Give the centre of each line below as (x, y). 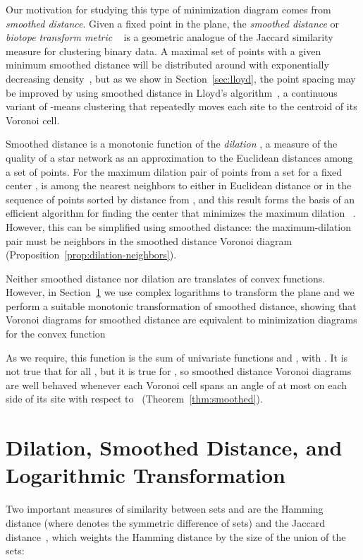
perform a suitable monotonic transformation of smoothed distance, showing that (181, 305)
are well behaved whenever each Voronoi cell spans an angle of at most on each (177, 385)
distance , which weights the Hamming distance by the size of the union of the (176, 536)
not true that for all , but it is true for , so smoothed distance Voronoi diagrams (179, 371)
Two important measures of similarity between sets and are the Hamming (165, 509)
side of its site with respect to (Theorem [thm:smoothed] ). (134, 399)
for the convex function (56, 334)
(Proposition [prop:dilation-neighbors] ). (91, 255)
